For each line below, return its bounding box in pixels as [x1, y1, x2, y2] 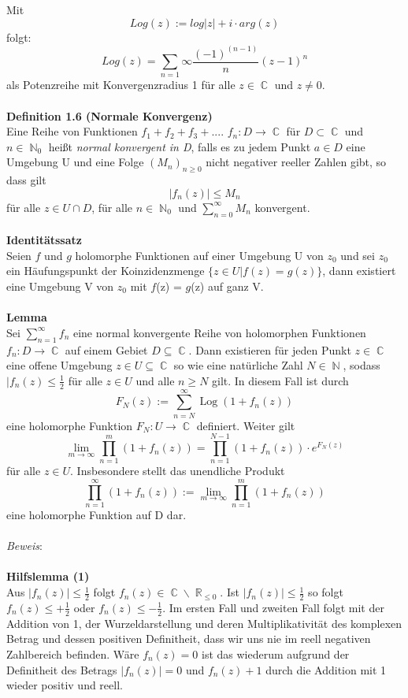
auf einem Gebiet [65, 341, 148, 358]
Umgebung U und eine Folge [6, 154, 144, 170]
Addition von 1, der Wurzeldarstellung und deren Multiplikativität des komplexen [6, 614, 402, 631]
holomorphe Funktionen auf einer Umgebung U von [75, 247, 324, 263]
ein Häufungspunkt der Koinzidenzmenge [6, 262, 205, 279]
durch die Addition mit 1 [265, 661, 387, 678]
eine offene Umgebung [6, 357, 113, 373]
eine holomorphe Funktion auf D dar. [6, 507, 187, 523]
